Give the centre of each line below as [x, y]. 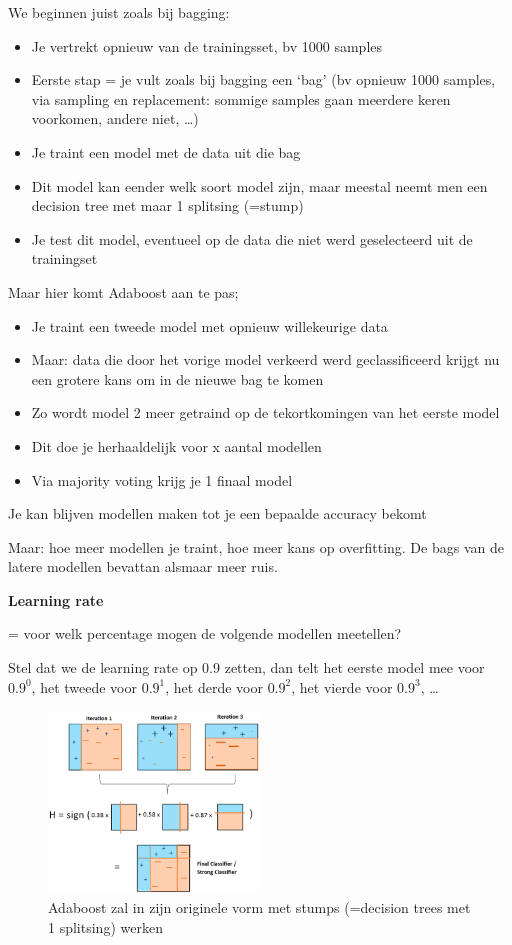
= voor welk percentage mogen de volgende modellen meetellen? [205, 633]
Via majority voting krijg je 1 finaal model [162, 479]
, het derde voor [214, 686]
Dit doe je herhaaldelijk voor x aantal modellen [176, 445]
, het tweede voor [84, 686]
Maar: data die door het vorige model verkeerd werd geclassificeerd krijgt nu [265, 359]
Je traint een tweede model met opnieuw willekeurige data [209, 325]
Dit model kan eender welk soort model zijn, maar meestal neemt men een [259, 185]
